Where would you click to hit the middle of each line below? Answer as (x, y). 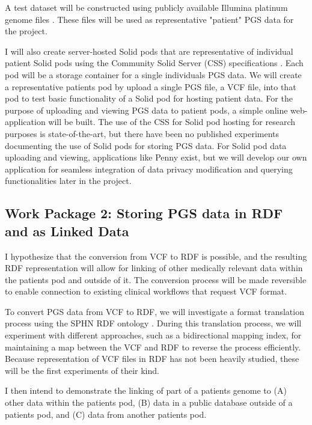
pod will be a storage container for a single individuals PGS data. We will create (153, 74)
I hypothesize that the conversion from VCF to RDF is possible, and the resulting (156, 256)
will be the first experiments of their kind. (82, 370)
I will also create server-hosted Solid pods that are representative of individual (149, 51)
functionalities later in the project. (68, 181)
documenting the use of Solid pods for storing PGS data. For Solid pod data (146, 145)
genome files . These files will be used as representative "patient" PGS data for (149, 19)
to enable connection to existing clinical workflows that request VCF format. (146, 291)
